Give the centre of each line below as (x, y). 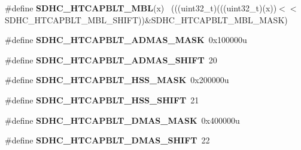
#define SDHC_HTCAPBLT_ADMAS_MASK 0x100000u (126, 40)
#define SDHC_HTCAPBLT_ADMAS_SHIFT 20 (111, 59)
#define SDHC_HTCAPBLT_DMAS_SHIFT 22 (107, 140)
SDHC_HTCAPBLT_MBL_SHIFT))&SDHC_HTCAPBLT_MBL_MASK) (146, 19)
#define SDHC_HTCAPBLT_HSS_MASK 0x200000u (117, 80)
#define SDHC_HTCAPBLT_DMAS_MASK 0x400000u (122, 120)
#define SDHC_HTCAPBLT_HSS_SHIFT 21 (102, 100)
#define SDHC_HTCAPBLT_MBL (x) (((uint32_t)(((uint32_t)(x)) (141, 8)
